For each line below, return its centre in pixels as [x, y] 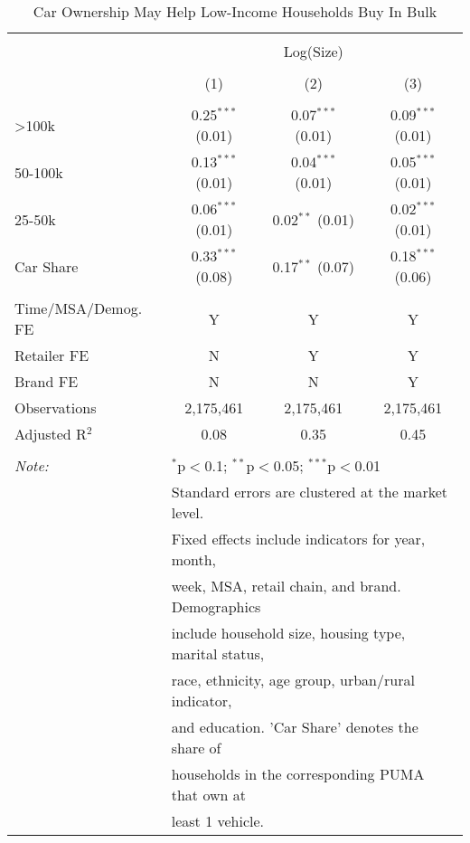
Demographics [216, 606]
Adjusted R [51, 434]
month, [194, 559]
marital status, [218, 654]
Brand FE [47, 381]
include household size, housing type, [288, 633]
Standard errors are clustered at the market [310, 492]
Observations [56, 407]
